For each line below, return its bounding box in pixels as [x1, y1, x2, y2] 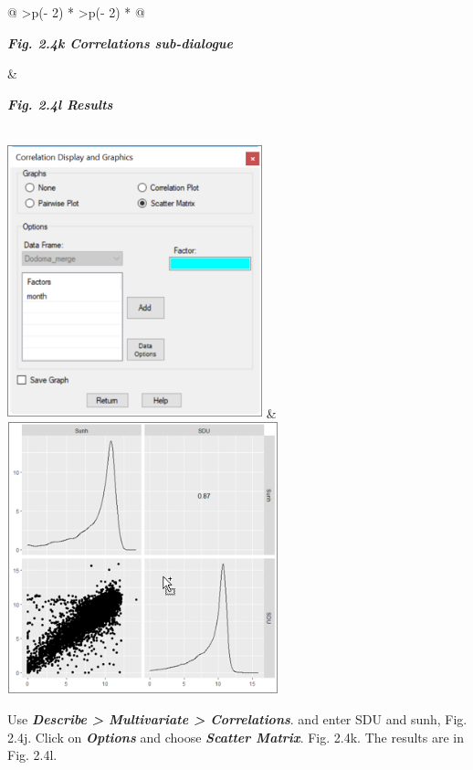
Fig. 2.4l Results [7, 94, 113, 113]
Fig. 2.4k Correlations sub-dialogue [7, 33, 233, 52]
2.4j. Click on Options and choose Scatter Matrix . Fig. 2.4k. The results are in [7, 727, 464, 746]
